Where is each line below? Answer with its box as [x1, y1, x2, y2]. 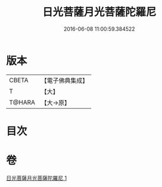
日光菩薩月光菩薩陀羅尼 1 [6, 174, 67, 181]
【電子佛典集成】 [41, 76, 89, 85]
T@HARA [9, 98, 35, 107]
